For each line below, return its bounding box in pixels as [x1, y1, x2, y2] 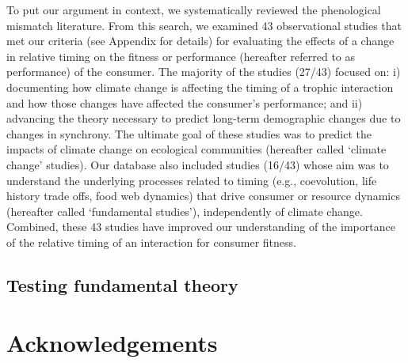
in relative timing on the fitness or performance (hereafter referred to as [6, 47, 356, 64]
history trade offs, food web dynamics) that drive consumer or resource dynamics [6, 187, 400, 204]
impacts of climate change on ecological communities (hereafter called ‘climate [6, 141, 387, 157]
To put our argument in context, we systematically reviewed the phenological [6, 2, 381, 17]
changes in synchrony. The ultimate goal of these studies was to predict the [6, 125, 372, 142]
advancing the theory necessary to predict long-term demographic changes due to [6, 110, 401, 127]
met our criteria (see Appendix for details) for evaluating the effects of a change [6, 32, 395, 49]
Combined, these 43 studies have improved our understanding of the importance [6, 218, 395, 235]
